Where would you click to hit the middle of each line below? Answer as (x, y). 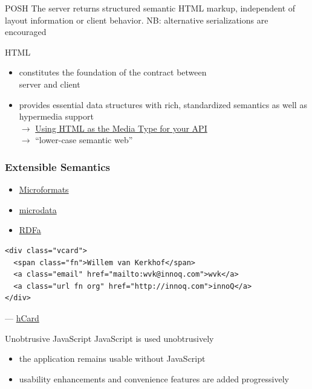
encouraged (26, 32)
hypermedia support (56, 116)
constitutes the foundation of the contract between (113, 72)
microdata (38, 209)
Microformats (44, 189)
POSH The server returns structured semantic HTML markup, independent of (150, 8)
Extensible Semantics (58, 166)
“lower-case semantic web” (84, 140)
